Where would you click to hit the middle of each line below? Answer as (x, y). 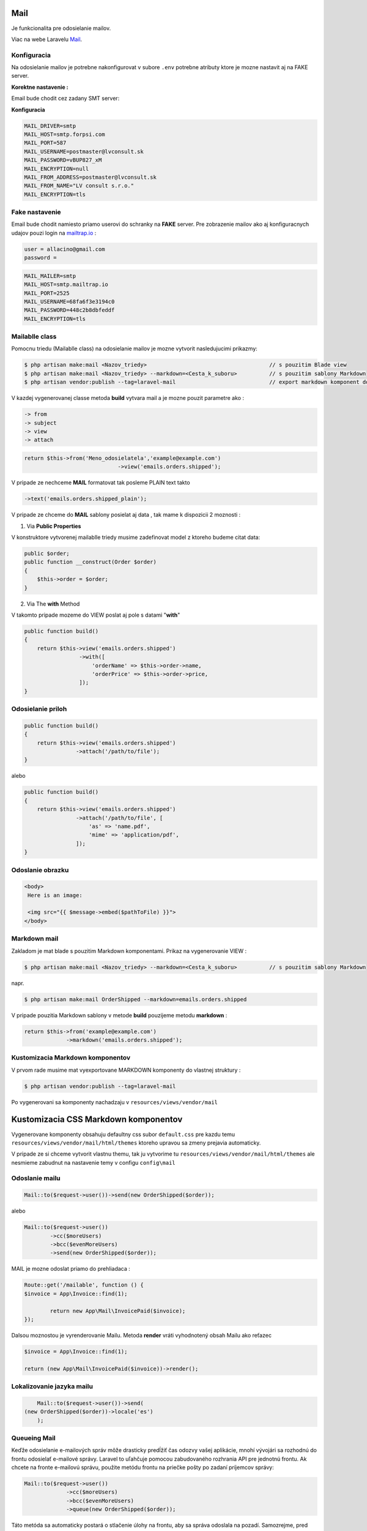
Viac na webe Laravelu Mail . (47, 39)
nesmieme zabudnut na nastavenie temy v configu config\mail (93, 1162)
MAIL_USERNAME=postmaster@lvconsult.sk (84, 151)
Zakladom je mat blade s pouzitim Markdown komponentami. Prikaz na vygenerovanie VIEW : (129, 951)
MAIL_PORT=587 (45, 143)
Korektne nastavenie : (40, 87)
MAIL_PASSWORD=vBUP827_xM (63, 160)
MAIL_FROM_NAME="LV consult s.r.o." (79, 186)
